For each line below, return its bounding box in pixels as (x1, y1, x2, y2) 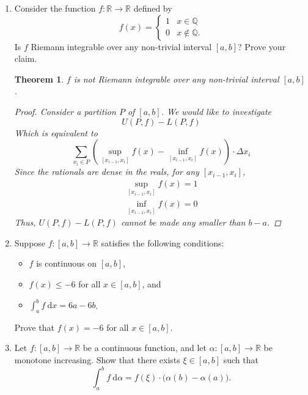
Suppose (14, 236, 46, 249)
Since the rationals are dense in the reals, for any (14, 165, 199, 178)
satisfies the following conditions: (101, 236, 224, 249)
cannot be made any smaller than (120, 216, 246, 229)
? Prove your (238, 40, 286, 53)
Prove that (14, 320, 54, 333)
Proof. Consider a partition (14, 105, 116, 117)
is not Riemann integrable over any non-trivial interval (73, 72, 279, 85)
